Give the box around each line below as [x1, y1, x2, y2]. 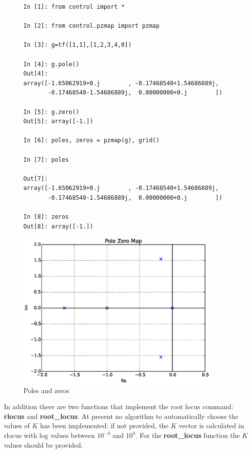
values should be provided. [4, 439, 83, 450]
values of [4, 420, 30, 431]
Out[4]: [23, 70, 48, 77]
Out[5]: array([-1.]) [23, 118, 94, 125]
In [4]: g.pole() [23, 60, 79, 68]
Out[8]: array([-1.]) [23, 223, 94, 230]
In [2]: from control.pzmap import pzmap [23, 22, 160, 30]
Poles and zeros [23, 385, 70, 395]
